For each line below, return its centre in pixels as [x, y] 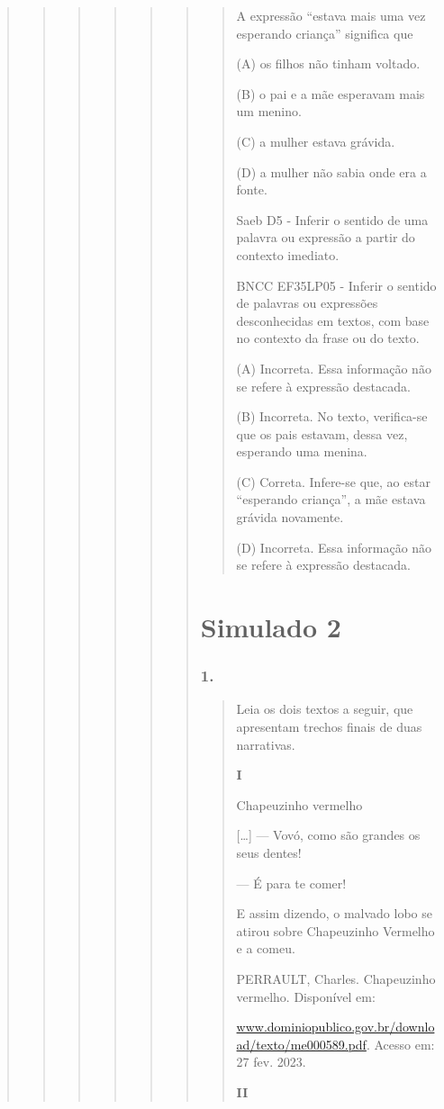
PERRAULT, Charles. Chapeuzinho [336, 978]
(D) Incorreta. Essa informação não [334, 547]
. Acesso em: [400, 1044]
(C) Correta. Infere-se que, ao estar [333, 481]
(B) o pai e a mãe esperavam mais [331, 93]
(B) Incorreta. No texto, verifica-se [332, 416]
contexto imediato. [288, 254]
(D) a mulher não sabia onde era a [331, 171]
